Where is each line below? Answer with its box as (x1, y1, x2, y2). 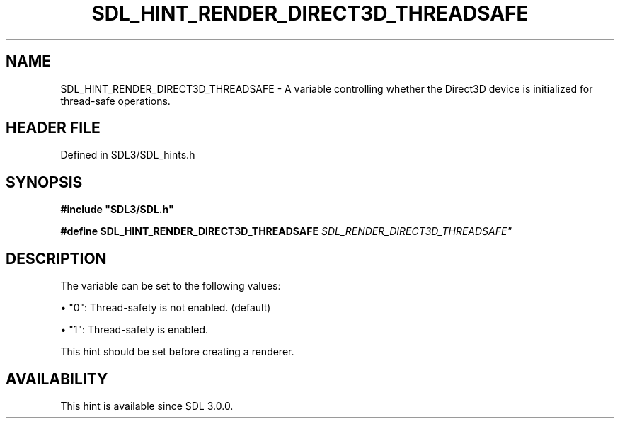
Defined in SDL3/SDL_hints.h (60, 149, 195, 161)
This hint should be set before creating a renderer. (60, 345, 294, 358)
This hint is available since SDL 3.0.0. (60, 399, 234, 412)
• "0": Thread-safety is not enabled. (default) (60, 302, 271, 314)
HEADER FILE (6, 119, 101, 137)
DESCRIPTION (6, 249, 107, 268)
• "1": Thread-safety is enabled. (60, 323, 209, 336)
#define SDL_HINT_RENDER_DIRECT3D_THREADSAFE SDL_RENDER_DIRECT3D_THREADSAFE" (60, 225, 512, 238)
